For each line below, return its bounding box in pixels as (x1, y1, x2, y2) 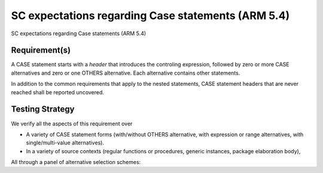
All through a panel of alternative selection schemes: (11, 159, 141, 166)
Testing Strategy (11, 104, 75, 115)
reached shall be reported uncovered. (11, 88, 105, 95)
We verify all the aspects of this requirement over (11, 120, 133, 127)
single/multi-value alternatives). (26, 139, 105, 146)
